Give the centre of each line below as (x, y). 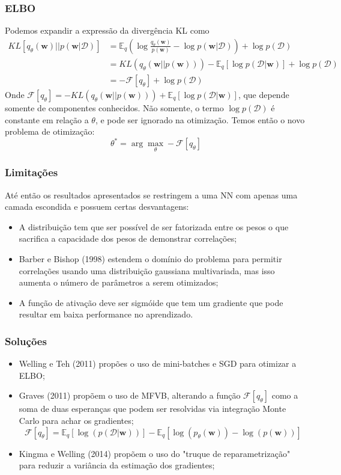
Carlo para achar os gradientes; (76, 420)
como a (285, 395)
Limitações (32, 172)
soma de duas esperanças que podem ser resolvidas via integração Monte (152, 409)
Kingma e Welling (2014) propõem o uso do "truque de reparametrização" (155, 453)
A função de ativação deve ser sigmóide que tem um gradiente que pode (151, 302)
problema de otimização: (50, 131)
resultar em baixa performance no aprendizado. (106, 314)
